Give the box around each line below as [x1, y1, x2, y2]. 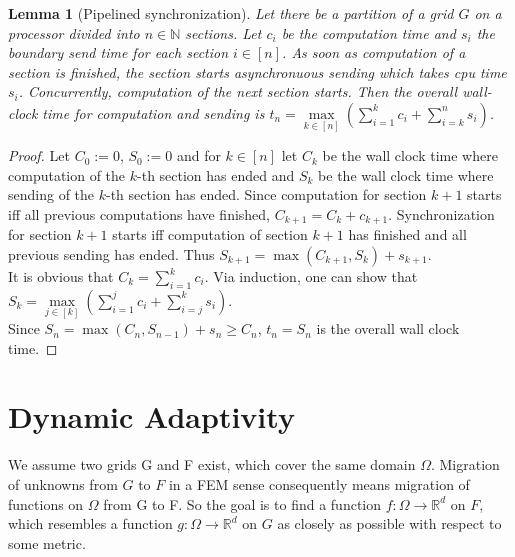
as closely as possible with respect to [277, 513, 502, 534]
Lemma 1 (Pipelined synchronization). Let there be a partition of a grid [8, 3, 454, 23]
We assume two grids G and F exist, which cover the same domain [8, 454, 416, 475]
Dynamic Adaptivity [8, 396, 295, 437]
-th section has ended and [137, 164, 295, 185]
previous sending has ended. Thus [8, 244, 215, 265]
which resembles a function [8, 513, 173, 534]
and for [176, 145, 221, 166]
